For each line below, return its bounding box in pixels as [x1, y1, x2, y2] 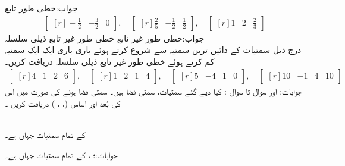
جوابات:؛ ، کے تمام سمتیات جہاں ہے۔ [5, 148, 118, 161]
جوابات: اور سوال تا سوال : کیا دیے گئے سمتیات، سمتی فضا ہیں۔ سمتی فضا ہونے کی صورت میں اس [5, 85, 303, 98]
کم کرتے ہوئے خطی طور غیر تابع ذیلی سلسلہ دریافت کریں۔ [5, 55, 215, 67]
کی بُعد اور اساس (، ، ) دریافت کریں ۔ [5, 97, 121, 109]
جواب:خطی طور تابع [5, 2, 78, 14]
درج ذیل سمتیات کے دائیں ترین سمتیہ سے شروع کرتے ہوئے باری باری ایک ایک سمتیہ [5, 43, 302, 56]
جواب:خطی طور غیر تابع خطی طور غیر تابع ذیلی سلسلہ [5, 32, 205, 44]
